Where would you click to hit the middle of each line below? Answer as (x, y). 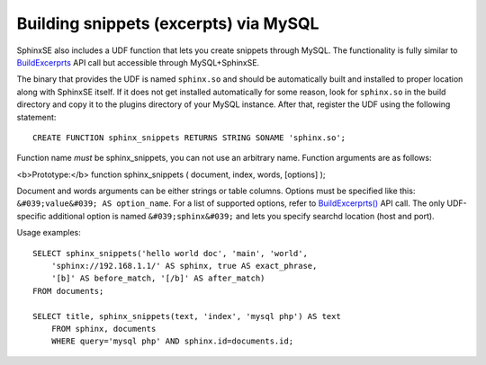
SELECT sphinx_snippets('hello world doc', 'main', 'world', (170, 253)
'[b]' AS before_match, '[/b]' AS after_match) (158, 278)
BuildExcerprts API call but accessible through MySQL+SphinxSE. (138, 62)
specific (31, 216)
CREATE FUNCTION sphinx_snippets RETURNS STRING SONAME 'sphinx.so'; (189, 138)
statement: (36, 117)
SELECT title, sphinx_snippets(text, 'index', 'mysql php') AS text (187, 316)
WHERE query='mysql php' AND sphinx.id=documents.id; (172, 341)
